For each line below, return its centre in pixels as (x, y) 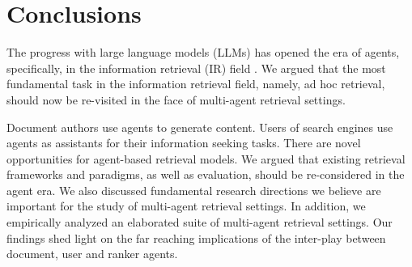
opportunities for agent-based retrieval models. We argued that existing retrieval (206, 158)
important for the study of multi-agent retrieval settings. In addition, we (186, 206)
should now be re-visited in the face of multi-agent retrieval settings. (176, 99)
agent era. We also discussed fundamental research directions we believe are (194, 190)
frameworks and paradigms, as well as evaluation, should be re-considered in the (206, 174)
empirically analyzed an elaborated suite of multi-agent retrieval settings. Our (200, 222)
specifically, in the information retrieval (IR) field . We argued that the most (196, 68)
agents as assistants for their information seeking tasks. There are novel (184, 143)
